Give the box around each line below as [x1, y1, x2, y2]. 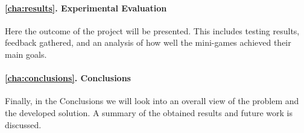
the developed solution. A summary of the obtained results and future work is [5, 106, 293, 119]
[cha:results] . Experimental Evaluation [5, 1, 167, 14]
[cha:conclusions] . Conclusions [5, 72, 131, 84]
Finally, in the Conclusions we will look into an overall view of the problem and [5, 94, 299, 107]
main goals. [5, 48, 47, 60]
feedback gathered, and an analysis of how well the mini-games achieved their [5, 36, 291, 49]
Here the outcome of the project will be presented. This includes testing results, [5, 24, 300, 37]
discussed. [5, 118, 42, 131]
